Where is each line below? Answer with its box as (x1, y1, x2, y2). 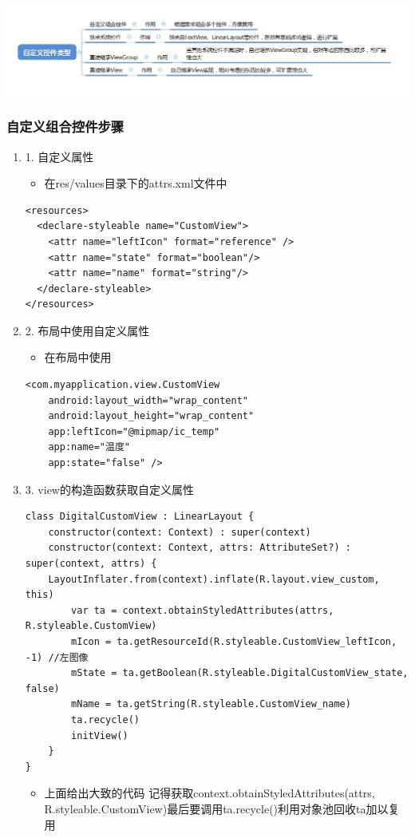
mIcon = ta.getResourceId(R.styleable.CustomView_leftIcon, (71, 635, 397, 647)
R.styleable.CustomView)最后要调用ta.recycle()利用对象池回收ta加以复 (44, 800, 400, 816)
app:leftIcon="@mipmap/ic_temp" (48, 425, 220, 437)
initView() (71, 729, 128, 741)
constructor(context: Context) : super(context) (48, 526, 311, 538)
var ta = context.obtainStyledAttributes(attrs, (71, 604, 334, 616)
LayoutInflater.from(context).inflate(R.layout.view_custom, (48, 573, 380, 585)
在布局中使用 (44, 349, 112, 366)
